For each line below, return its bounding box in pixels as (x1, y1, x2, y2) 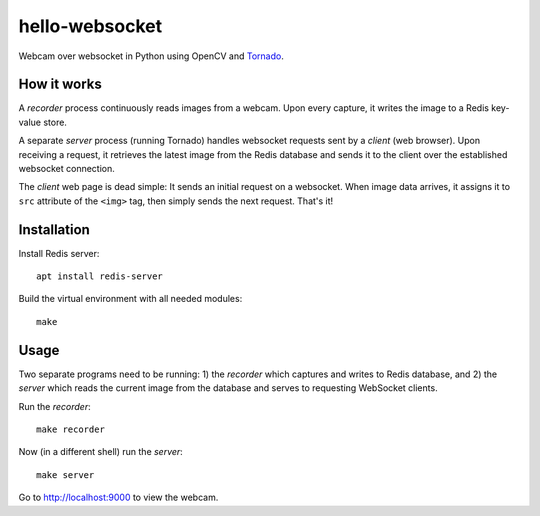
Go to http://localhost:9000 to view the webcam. (18, 491, 219, 504)
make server (36, 469, 95, 480)
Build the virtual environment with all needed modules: (18, 293, 243, 305)
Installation (18, 221, 90, 238)
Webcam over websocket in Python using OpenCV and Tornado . (18, 50, 284, 62)
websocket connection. (18, 163, 115, 175)
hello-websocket (18, 15, 163, 37)
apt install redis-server (36, 271, 164, 282)
